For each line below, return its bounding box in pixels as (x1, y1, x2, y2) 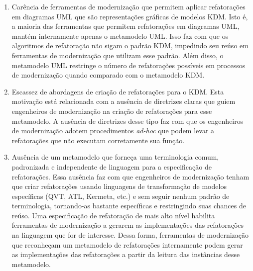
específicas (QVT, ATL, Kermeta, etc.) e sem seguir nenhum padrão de (11, 190, 230, 201)
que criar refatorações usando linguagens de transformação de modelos (11, 181, 227, 191)
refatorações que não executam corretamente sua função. (11, 135, 185, 145)
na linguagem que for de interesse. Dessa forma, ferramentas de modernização (11, 230, 249, 240)
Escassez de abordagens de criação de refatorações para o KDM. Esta (11, 86, 224, 96)
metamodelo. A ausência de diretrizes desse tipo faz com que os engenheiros (11, 115, 244, 126)
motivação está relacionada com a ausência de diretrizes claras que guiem (11, 96, 236, 106)
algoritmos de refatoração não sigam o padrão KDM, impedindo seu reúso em (11, 40, 249, 51)
